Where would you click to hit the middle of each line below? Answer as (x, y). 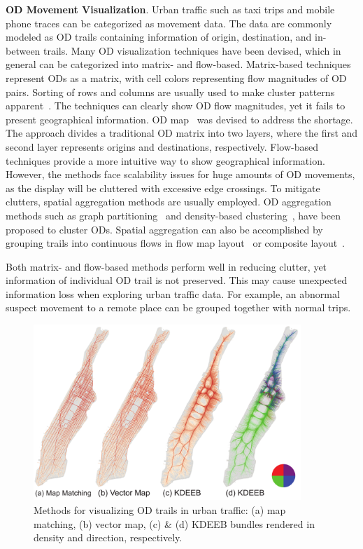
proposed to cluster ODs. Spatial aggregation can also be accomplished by (164, 229)
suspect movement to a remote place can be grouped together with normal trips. (178, 307)
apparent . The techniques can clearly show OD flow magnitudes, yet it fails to (176, 106)
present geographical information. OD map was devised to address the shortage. (179, 119)
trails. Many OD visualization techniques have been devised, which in (192, 50)
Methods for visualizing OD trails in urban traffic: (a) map (160, 510)
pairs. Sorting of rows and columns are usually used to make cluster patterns (170, 91)
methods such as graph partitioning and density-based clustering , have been (173, 215)
